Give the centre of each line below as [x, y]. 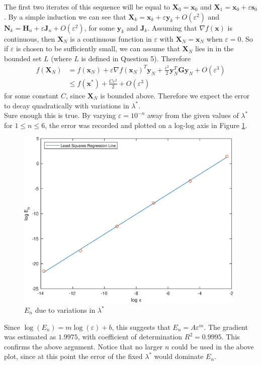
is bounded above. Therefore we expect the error [175, 95]
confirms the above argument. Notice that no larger [83, 346]
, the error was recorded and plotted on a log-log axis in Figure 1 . [146, 125]
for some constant [31, 95]
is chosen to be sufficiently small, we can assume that [98, 48]
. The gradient [226, 327]
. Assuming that [172, 27]
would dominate [179, 356]
